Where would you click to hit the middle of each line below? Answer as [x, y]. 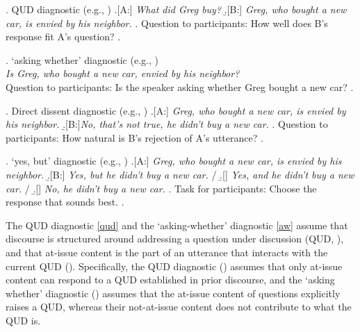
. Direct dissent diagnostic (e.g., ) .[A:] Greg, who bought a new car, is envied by [176, 110]
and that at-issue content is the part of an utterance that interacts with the [167, 252]
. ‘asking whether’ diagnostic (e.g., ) [82, 59]
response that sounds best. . [65, 202]
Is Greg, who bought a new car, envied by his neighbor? [123, 73]
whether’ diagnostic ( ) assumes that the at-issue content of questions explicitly [173, 293]
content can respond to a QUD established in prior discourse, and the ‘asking [170, 280]
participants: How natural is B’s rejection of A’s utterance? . [134, 137]
